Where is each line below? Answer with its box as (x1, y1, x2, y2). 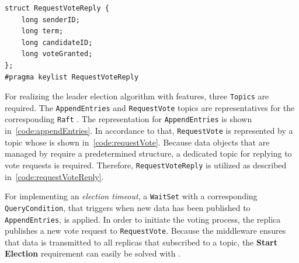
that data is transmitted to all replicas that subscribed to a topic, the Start (5, 236, 277, 248)
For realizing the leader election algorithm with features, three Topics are (5, 90, 269, 102)
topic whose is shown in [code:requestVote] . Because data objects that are (5, 136, 270, 148)
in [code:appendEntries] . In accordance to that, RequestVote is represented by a (5, 124, 293, 137)
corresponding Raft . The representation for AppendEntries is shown (5, 113, 252, 125)
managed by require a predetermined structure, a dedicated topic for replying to (5, 147, 292, 160)
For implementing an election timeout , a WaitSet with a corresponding (5, 190, 258, 202)
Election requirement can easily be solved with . (5, 247, 180, 259)
